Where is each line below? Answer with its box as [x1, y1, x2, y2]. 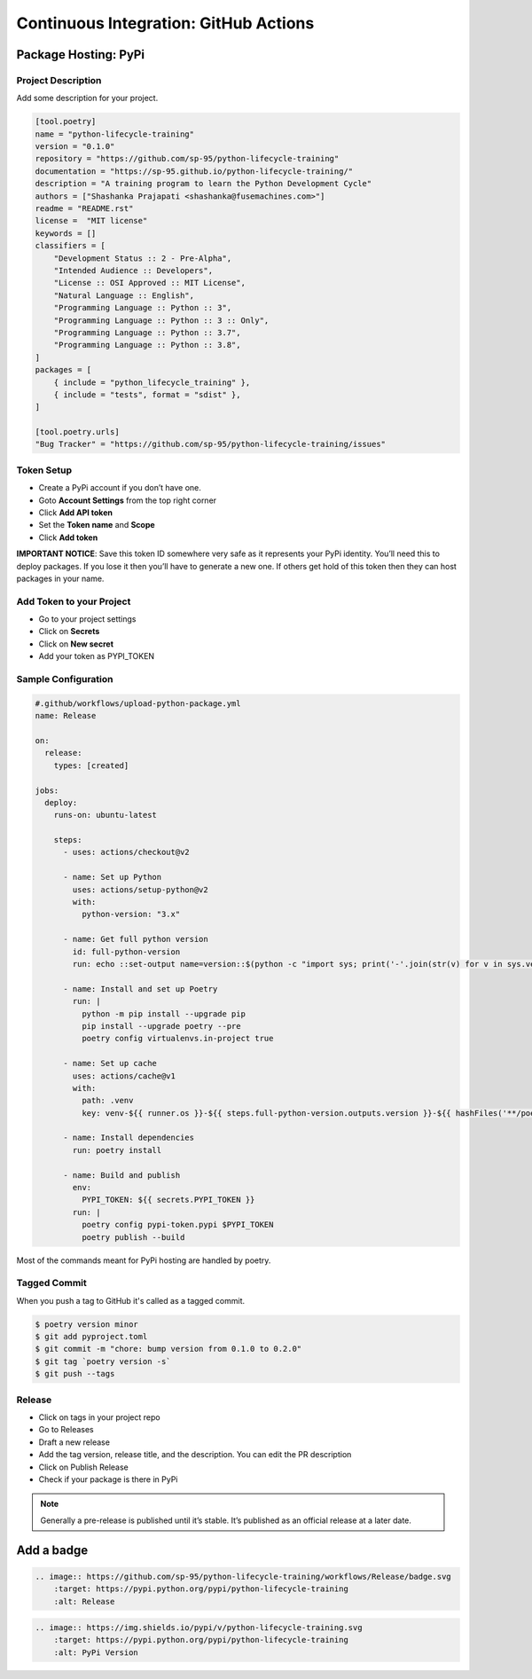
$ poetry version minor [35, 1319, 139, 1330]
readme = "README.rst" [35, 204, 134, 214]
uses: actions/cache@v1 [72, 1071, 176, 1081]
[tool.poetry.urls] [35, 427, 120, 437]
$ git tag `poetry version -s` [35, 1356, 172, 1366]
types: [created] [53, 760, 129, 771]
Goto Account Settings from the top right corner [38, 495, 217, 506]
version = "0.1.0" [35, 142, 115, 152]
